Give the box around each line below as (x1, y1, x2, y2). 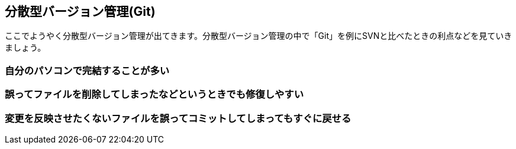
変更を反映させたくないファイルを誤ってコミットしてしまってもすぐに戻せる (5, 112, 351, 124)
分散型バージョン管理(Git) (5, 4, 156, 19)
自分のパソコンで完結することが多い (5, 64, 170, 77)
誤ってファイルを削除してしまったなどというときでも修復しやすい (5, 88, 304, 101)
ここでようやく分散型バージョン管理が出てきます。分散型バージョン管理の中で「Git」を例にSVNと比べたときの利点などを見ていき (5, 31, 512, 41)
